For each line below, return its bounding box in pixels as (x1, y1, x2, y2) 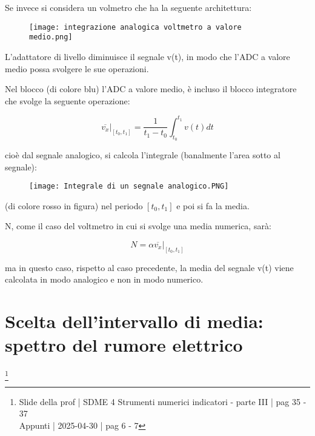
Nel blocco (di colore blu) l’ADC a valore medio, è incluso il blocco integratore (5, 82, 297, 95)
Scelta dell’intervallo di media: (5, 309, 264, 334)
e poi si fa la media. (176, 199, 250, 212)
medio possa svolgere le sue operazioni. (5, 62, 149, 75)
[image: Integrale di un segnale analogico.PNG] (29, 182, 229, 191)
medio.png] (29, 33, 73, 42)
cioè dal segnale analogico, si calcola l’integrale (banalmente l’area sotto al (5, 148, 280, 161)
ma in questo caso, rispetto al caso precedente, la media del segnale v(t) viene (5, 261, 294, 273)
